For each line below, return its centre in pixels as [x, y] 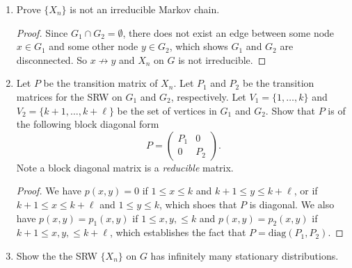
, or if [306, 191]
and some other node [94, 46]
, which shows [199, 46]
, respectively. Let [208, 96]
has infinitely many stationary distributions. [245, 255]
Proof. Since [42, 32]
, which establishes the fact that [178, 232]
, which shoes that [198, 204]
